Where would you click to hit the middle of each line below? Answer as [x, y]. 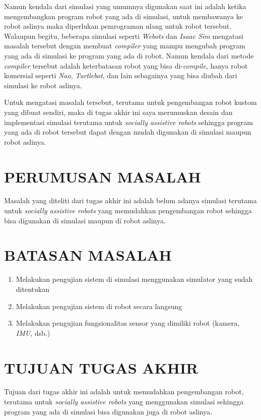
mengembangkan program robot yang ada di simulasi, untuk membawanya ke [123, 16]
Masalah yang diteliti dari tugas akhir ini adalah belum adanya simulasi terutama [130, 200]
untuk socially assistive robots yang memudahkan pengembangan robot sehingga [128, 211]
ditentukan [32, 289]
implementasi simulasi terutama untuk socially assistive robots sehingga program [128, 122]
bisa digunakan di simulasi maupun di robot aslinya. [85, 220]
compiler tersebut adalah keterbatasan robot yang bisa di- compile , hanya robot [126, 65]
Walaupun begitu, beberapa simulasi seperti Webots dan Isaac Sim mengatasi [124, 36]
